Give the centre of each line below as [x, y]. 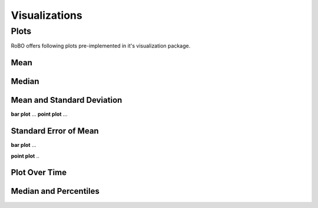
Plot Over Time [39, 172]
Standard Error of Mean [55, 131]
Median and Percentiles [55, 191]
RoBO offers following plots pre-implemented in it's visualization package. [101, 46]
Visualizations [47, 15]
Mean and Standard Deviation [67, 100]
